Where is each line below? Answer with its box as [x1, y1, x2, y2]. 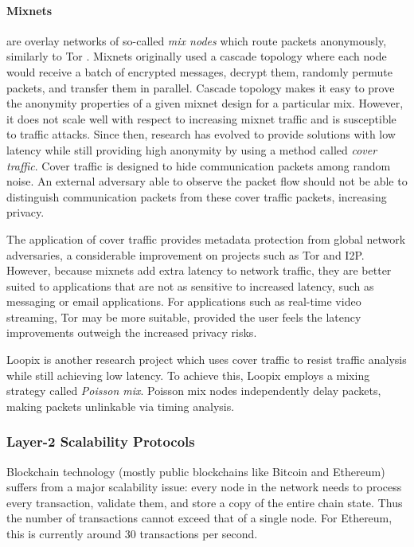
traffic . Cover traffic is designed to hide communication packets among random [6, 157, 391, 174]
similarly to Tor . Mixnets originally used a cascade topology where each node [6, 48, 387, 64]
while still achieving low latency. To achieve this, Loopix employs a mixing [6, 366, 370, 383]
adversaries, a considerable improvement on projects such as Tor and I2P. [6, 246, 365, 263]
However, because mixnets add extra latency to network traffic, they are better [6, 262, 392, 279]
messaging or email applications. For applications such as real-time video [6, 293, 361, 310]
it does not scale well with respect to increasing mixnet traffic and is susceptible [6, 110, 396, 127]
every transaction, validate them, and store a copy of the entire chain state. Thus [6, 494, 403, 510]
